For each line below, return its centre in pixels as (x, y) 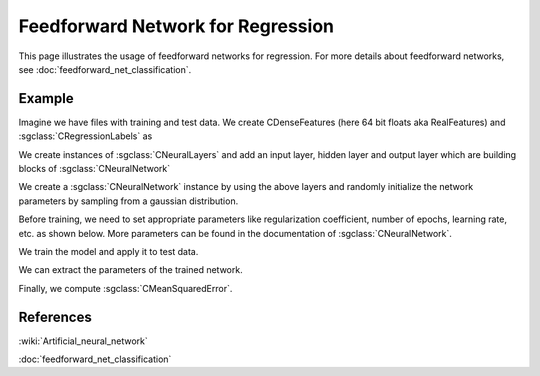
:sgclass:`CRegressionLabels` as (85, 136)
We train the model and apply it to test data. (108, 251)
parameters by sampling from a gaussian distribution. (128, 201)
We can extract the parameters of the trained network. (131, 270)
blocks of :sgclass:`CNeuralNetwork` (94, 169)
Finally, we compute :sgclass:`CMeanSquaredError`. (125, 288)
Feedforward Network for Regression (176, 26)
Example (46, 98)
